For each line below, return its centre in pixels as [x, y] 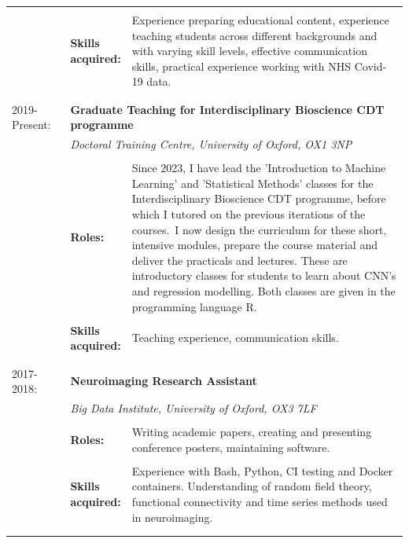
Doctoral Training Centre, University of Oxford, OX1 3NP [211, 144]
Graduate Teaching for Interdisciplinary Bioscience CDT [227, 109]
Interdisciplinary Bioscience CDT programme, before [259, 198]
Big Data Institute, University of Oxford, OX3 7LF [193, 408]
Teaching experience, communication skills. [235, 338]
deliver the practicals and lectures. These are [240, 260]
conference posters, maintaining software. [231, 447]
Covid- [370, 66]
